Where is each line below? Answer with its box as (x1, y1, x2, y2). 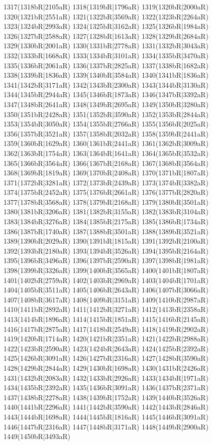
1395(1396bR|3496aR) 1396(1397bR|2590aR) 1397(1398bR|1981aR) (3, 255, 209, 266)
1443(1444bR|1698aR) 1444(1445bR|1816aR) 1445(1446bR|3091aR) (3, 411, 209, 422)
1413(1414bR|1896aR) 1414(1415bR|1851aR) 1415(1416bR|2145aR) (3, 314, 209, 324)
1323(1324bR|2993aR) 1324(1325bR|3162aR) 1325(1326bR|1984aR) (3, 21, 209, 31)
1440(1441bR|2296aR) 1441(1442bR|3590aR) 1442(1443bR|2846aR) (3, 402, 209, 412)
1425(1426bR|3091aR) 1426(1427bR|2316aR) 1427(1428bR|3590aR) (3, 353, 209, 363)
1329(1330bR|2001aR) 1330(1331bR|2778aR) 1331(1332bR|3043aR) (3, 40, 209, 51)
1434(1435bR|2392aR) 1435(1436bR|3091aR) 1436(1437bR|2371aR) (3, 382, 209, 393)
